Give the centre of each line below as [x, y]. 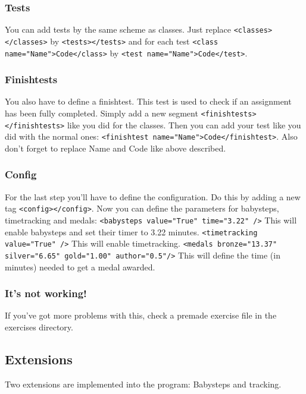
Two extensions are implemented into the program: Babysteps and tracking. [143, 384]
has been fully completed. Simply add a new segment [102, 113]
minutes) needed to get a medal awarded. [80, 267]
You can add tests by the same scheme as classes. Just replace [118, 29]
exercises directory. [39, 327]
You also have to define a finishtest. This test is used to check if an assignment [148, 101]
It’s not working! [46, 293]
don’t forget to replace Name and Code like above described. [115, 148]
